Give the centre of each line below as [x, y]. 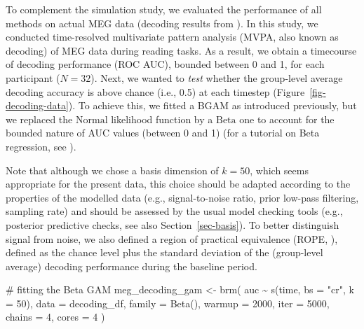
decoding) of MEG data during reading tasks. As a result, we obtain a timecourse [181, 50]
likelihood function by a [162, 119]
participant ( [33, 77]
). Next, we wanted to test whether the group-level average [217, 77]
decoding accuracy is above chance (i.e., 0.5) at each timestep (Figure [155, 91]
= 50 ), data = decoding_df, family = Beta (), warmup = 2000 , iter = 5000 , [168, 303]
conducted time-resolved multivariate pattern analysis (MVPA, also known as [172, 37]
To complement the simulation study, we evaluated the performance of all [164, 9]
